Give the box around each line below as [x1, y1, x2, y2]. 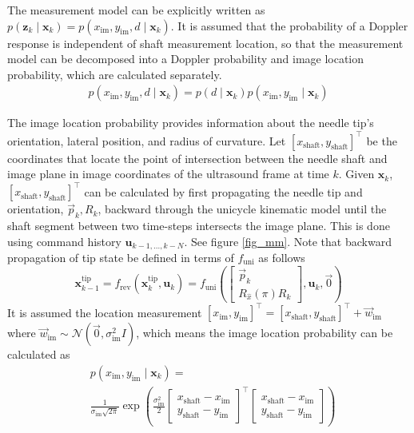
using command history [7, 232, 121, 249]
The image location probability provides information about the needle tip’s [7, 114, 374, 131]
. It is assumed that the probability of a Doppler [170, 17, 408, 34]
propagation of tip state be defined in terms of [7, 249, 234, 266]
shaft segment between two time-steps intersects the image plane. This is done [7, 216, 390, 233]
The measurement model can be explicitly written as [7, 2, 265, 18]
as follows [258, 249, 305, 266]
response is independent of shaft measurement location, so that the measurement [7, 34, 404, 51]
